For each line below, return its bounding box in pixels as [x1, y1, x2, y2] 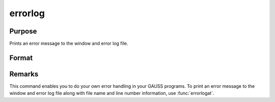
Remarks [9, 70, 39, 78]
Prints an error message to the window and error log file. [9, 41, 128, 47]
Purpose [9, 27, 37, 36]
